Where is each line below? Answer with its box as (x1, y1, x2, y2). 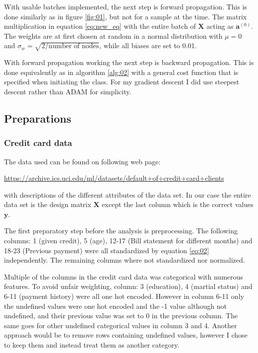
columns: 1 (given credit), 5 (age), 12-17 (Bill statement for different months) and (4, 235, 253, 246)
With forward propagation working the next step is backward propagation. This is (4, 57, 254, 68)
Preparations (4, 110, 71, 126)
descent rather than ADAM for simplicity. (4, 86, 131, 96)
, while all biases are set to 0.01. (99, 40, 197, 51)
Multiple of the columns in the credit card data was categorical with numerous (4, 271, 243, 282)
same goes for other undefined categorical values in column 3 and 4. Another (4, 320, 237, 330)
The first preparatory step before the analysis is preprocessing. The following (4, 225, 238, 236)
